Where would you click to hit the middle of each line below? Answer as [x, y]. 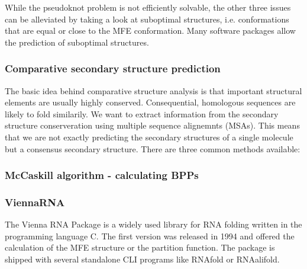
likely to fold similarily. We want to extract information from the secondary [142, 113]
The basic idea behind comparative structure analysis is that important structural [153, 90]
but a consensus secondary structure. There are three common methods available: [153, 148]
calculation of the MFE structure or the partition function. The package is [140, 247]
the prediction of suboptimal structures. [77, 42]
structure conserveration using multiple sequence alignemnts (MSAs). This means [152, 125]
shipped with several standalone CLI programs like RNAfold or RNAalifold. [142, 259]
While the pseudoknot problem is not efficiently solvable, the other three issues [148, 7]
